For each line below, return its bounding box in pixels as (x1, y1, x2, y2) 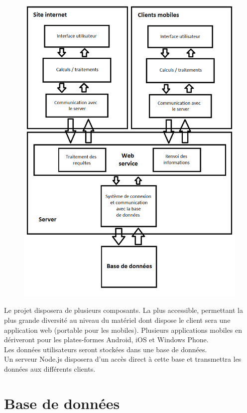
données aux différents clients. (4, 363, 96, 374)
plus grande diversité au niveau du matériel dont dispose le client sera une (4, 314, 231, 325)
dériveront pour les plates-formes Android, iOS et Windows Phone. (4, 334, 209, 345)
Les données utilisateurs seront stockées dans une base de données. (4, 344, 207, 354)
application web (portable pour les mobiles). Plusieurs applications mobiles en (4, 324, 242, 335)
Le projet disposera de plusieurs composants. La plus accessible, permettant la (4, 305, 243, 315)
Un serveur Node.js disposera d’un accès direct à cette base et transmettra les (4, 354, 242, 364)
